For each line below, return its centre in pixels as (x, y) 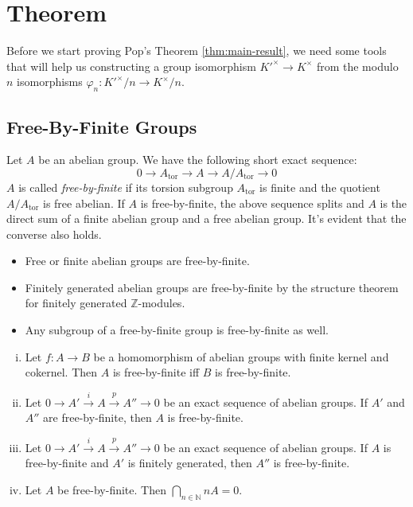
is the (394, 203)
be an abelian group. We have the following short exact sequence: (198, 160)
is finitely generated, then (190, 463)
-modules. (162, 303)
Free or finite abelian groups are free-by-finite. (137, 261)
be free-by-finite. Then (112, 489)
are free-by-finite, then (97, 417)
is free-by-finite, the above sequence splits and (252, 203)
